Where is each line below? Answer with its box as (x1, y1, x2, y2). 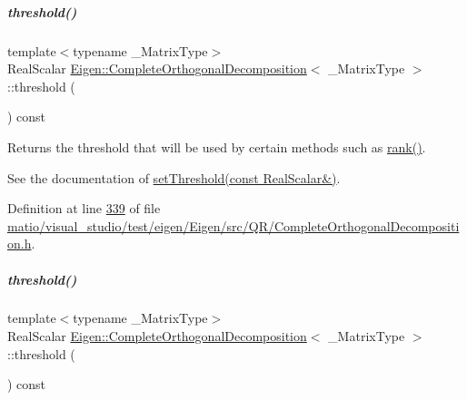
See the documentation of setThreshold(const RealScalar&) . (7, 168, 341, 187)
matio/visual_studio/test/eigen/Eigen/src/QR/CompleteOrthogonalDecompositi (7, 216, 460, 235)
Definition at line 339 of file (7, 199, 161, 218)
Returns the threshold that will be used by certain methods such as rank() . (7, 137, 426, 156)
